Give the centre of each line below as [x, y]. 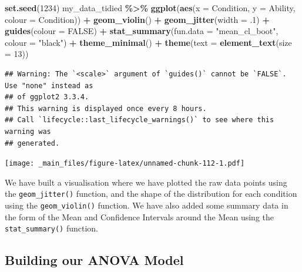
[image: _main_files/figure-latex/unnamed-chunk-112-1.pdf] [125, 164]
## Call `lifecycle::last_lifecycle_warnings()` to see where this [140, 120]
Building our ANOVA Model [94, 260]
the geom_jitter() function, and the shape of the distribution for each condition [151, 194]
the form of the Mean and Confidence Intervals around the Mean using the [140, 216]
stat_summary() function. [51, 228]
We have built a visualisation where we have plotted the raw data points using [146, 182]
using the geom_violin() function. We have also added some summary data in [147, 205]
